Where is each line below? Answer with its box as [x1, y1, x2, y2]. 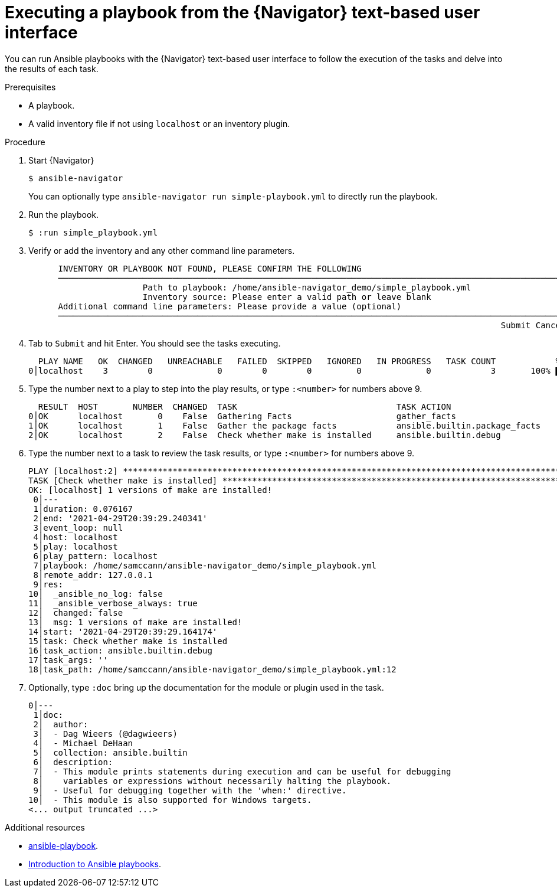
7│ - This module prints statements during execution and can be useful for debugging [33, 766, 451, 776]
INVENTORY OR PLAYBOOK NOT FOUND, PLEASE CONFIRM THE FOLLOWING [58, 263, 362, 273]
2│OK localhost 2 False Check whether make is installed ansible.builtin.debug [28, 430, 501, 440]
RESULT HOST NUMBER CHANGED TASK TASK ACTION [38, 401, 451, 411]
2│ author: [33, 719, 89, 729]
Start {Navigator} [28, 155, 94, 165]
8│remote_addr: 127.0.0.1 [33, 570, 153, 580]
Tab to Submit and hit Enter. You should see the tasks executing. [28, 338, 281, 348]
